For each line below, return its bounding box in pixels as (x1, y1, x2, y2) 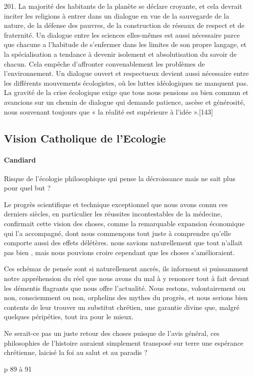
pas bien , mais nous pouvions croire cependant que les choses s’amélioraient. (4, 247, 235, 257)
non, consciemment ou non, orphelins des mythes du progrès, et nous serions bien (4, 292, 248, 303)
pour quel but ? (4, 183, 51, 193)
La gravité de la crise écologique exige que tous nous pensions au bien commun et (4, 87, 249, 97)
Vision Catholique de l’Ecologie (4, 130, 166, 145)
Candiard (4, 154, 36, 165)
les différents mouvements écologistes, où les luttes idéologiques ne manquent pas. (4, 77, 249, 88)
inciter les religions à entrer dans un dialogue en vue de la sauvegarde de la (4, 10, 230, 21)
